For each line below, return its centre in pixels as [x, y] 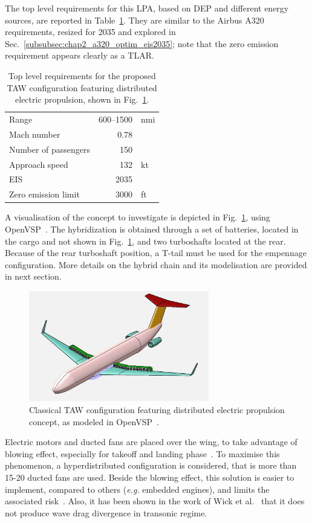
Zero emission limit [44, 194]
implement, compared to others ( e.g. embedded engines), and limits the [137, 489]
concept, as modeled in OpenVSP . [94, 421]
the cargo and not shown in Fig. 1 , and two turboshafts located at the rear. [145, 241]
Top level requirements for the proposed [82, 75]
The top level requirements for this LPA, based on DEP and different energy [147, 8]
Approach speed [39, 164]
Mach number [35, 134]
